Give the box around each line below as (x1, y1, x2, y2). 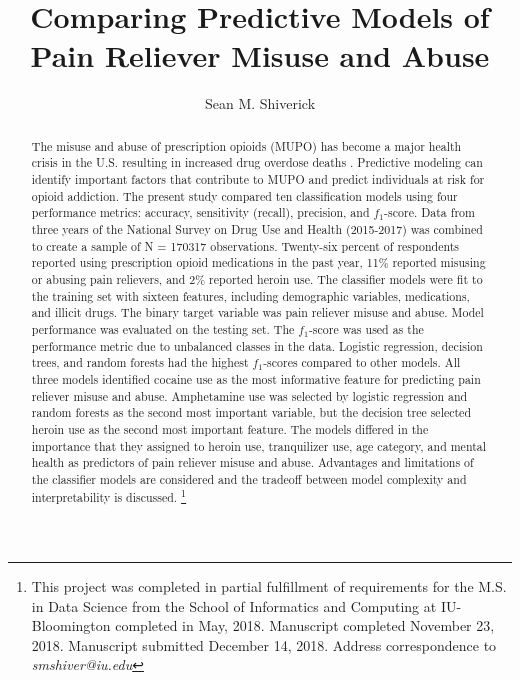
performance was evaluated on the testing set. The (31, 320, 295, 337)
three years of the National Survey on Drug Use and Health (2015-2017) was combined (31, 220, 483, 237)
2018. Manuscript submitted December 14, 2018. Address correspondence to (31, 634, 497, 655)
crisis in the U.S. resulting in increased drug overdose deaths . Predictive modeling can (31, 154, 483, 171)
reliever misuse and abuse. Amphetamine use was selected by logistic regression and (31, 387, 468, 404)
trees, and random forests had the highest (31, 354, 249, 371)
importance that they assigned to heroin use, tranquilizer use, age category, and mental (31, 437, 487, 454)
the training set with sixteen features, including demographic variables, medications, (31, 287, 470, 304)
